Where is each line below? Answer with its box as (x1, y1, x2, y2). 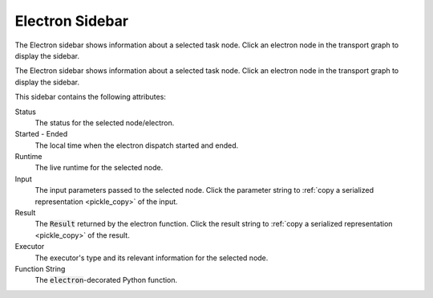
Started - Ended (14, 129, 68, 139)
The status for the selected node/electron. (34, 117, 175, 128)
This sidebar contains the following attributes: (14, 92, 166, 102)
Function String (14, 263, 66, 273)
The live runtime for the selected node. (34, 163, 164, 173)
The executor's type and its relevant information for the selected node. (34, 253, 269, 263)
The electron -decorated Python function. (34, 276, 178, 285)
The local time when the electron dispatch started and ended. (34, 141, 239, 150)
